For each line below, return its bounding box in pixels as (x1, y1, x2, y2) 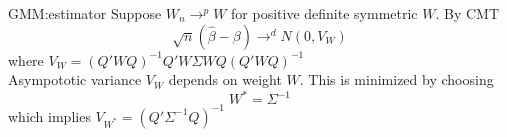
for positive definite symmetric (231, 3, 418, 23)
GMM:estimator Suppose (8, 3, 162, 23)
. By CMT (435, 3, 500, 23)
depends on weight (168, 69, 282, 90)
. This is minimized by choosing (299, 69, 494, 90)
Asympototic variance (8, 69, 142, 90)
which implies (8, 105, 91, 126)
